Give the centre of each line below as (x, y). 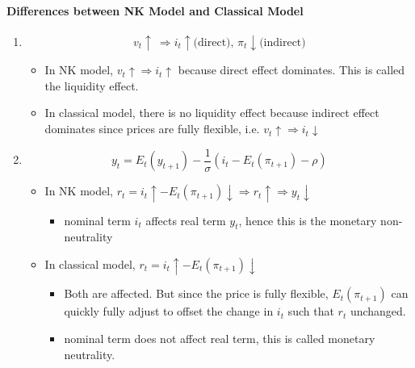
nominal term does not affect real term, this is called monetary (220, 339)
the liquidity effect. (92, 85)
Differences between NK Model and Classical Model (155, 10)
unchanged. (378, 311)
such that (311, 311)
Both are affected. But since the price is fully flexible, (196, 293)
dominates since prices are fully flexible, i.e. (152, 129)
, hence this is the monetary (308, 220)
